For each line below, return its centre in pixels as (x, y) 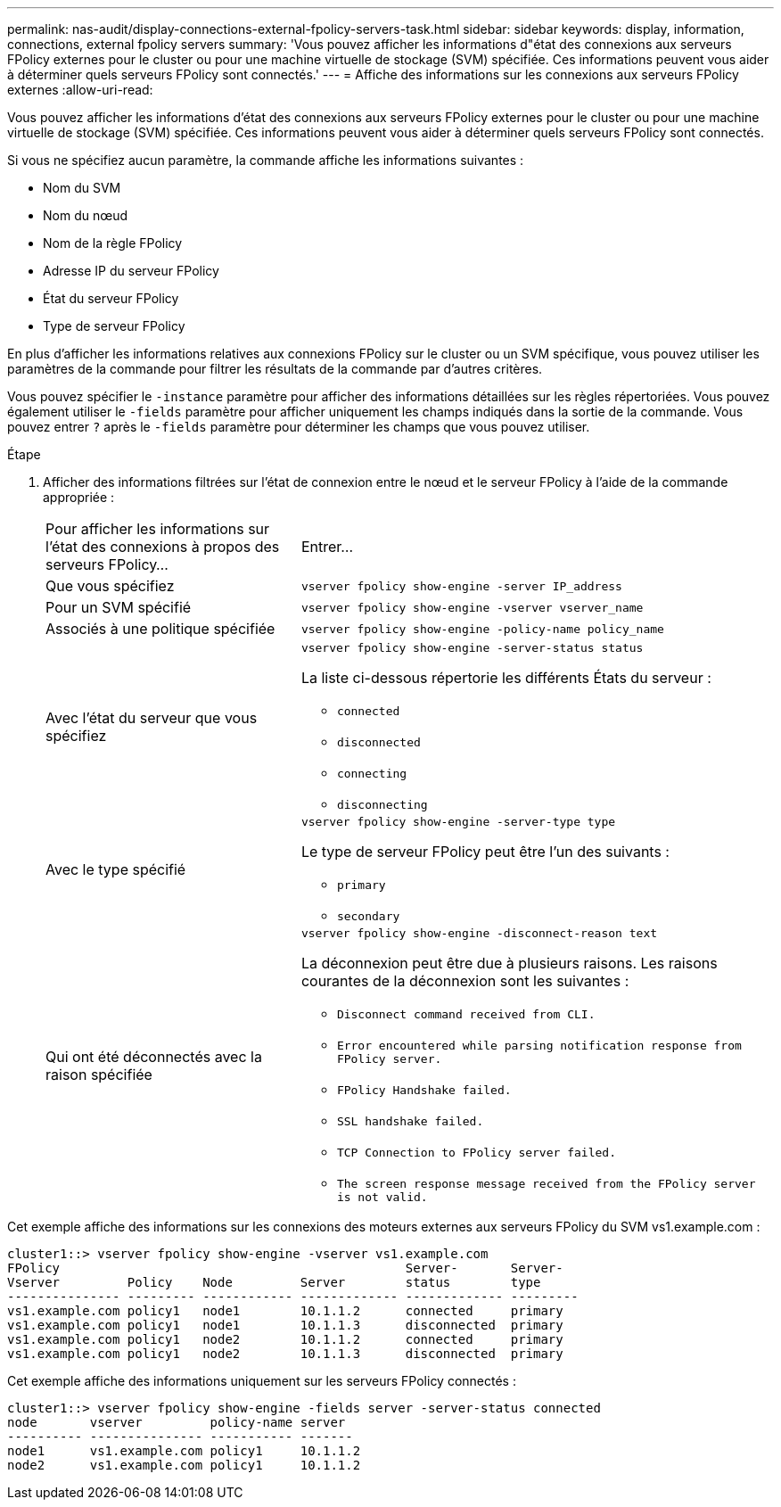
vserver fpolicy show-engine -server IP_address (461, 586)
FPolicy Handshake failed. (424, 1090)
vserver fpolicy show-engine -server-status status (472, 648)
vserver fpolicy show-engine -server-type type (458, 822)
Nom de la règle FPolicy (113, 243)
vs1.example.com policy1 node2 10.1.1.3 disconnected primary (285, 1354)
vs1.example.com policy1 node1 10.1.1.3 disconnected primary (285, 1325)
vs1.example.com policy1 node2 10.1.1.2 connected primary (285, 1339)
